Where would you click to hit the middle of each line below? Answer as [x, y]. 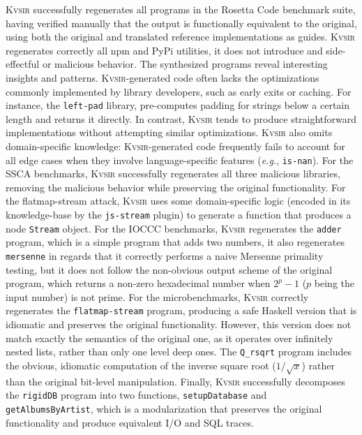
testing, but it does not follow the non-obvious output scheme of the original [169, 269]
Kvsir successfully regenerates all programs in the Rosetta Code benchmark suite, [181, 9]
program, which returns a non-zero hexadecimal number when [138, 283]
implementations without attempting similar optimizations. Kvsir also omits [169, 132]
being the [334, 283]
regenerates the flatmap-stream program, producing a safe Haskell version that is [181, 310]
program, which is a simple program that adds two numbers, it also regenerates [175, 242]
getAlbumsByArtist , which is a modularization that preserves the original [164, 408]
